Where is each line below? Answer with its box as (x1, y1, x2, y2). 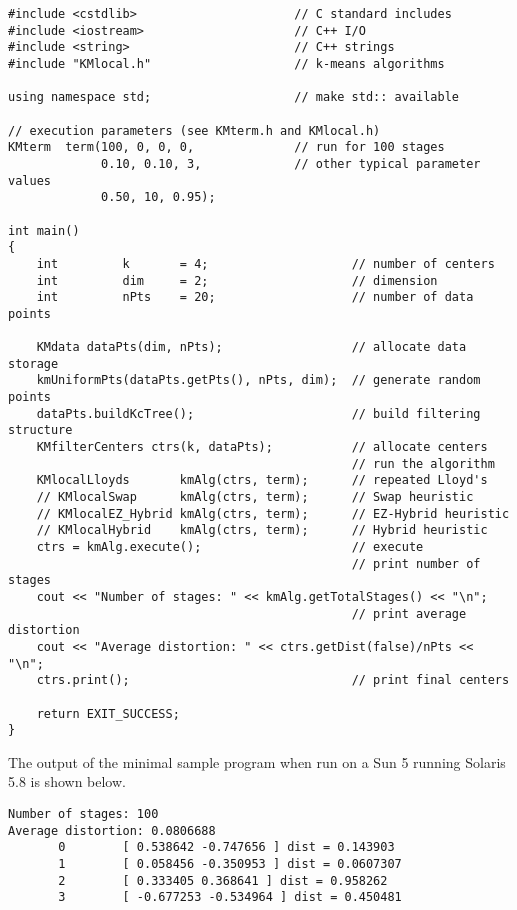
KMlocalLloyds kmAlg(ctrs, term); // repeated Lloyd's (36, 473, 488, 488)
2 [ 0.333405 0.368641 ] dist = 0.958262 (58, 873, 388, 888)
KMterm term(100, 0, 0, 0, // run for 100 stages (8, 140, 445, 155)
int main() (8, 223, 80, 238)
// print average (351, 606, 467, 621)
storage (8, 356, 59, 371)
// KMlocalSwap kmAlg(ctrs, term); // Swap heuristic (36, 490, 474, 505)
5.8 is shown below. (8, 771, 126, 792)
